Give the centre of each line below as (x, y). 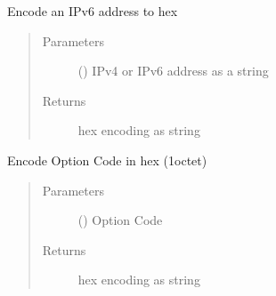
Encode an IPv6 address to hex (93, 11)
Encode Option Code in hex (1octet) (107, 160)
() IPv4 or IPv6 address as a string (173, 71)
